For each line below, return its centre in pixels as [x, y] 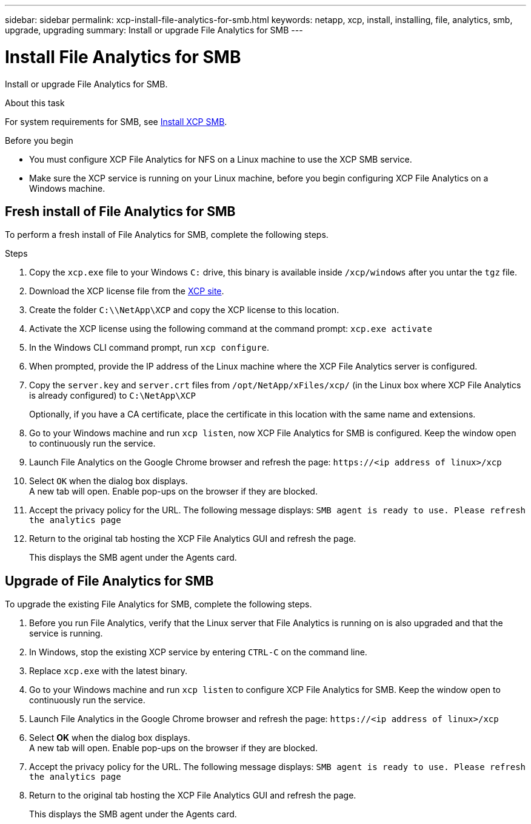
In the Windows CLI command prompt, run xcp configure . [149, 348]
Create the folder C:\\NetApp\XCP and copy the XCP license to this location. [184, 310]
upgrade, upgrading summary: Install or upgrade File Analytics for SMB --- [154, 30]
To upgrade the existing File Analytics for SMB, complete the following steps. [159, 604]
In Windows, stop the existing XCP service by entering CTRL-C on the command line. [198, 652]
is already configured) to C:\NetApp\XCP [112, 396]
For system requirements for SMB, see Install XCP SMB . [116, 121]
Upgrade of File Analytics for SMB [109, 581]
